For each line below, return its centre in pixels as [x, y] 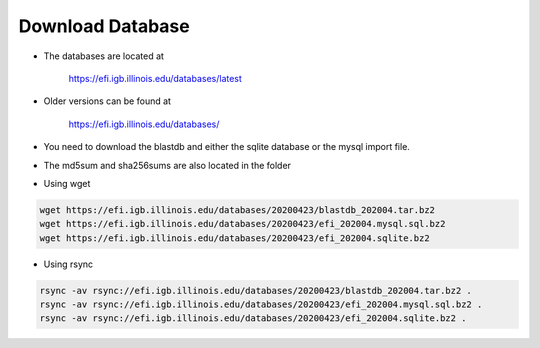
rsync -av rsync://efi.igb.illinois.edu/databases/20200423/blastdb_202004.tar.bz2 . [255, 290]
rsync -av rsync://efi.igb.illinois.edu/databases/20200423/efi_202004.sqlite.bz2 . [253, 318]
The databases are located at [104, 56]
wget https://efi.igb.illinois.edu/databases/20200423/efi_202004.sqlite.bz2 [234, 238]
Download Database [104, 26]
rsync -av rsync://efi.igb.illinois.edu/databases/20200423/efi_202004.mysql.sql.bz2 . [261, 304]
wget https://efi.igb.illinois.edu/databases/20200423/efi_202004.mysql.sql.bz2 [242, 224]
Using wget [67, 183]
